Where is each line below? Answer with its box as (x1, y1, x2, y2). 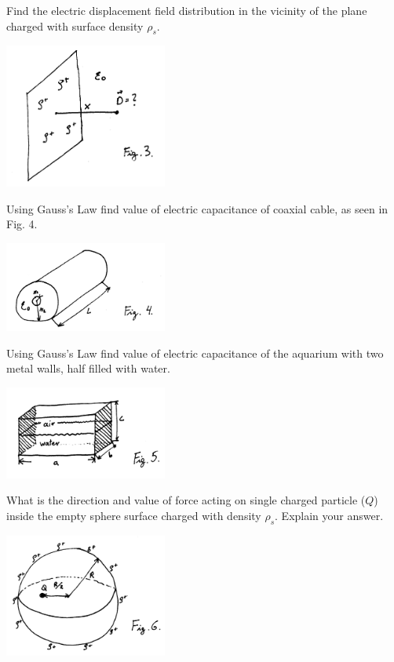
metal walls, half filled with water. (6, 360, 170, 376)
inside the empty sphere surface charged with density (6, 507, 261, 523)
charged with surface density (6, 17, 144, 34)
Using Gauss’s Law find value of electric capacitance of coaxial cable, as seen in (6, 200, 389, 216)
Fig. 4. (6, 216, 38, 232)
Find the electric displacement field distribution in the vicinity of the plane (6, 2, 367, 18)
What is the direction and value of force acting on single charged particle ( (6, 492, 366, 508)
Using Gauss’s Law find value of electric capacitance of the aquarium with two (6, 344, 384, 361)
